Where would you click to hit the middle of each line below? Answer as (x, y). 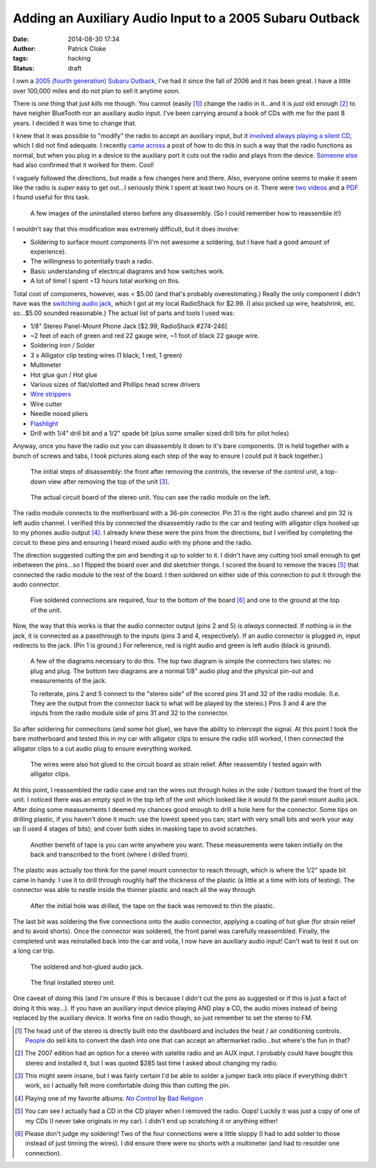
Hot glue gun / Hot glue (64, 375)
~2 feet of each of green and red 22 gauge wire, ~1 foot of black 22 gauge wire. (145, 336)
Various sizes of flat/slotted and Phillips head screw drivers (115, 385)
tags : (21, 59)
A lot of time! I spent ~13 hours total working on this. (105, 281)
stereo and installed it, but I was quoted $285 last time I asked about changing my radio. (152, 1063)
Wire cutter (46, 404)
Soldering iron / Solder (63, 346)
